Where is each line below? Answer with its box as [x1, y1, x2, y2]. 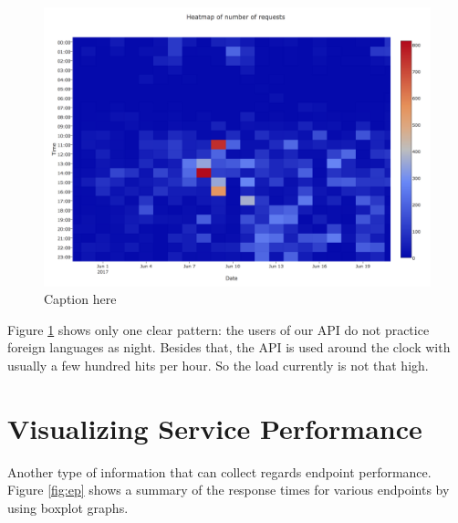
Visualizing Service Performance [7, 409, 422, 446]
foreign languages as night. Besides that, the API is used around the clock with [7, 338, 451, 357]
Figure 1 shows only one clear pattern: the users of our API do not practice [7, 319, 430, 339]
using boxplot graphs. [7, 497, 129, 517]
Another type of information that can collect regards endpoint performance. [7, 462, 432, 481]
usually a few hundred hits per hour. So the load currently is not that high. [7, 355, 429, 374]
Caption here [44, 289, 117, 309]
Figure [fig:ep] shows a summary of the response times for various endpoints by [7, 480, 450, 499]
